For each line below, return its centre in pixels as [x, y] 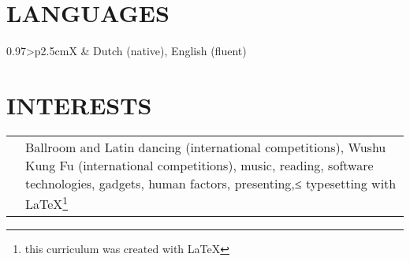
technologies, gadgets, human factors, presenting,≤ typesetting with [211, 183]
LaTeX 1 [47, 203]
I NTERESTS [79, 104]
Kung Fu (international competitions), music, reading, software [199, 165]
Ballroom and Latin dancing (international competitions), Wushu [206, 147]
